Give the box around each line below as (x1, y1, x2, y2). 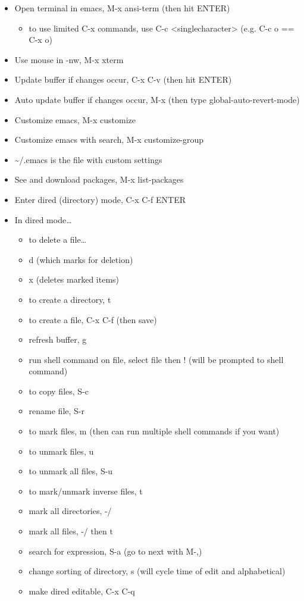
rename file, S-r (29, 405, 85, 417)
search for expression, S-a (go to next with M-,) (29, 544, 202, 557)
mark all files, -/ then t (29, 525, 113, 537)
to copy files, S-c (29, 384, 89, 397)
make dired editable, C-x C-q (29, 584, 135, 597)
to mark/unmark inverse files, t (29, 484, 143, 497)
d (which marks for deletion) (29, 253, 133, 265)
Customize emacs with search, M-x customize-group (14, 133, 204, 146)
